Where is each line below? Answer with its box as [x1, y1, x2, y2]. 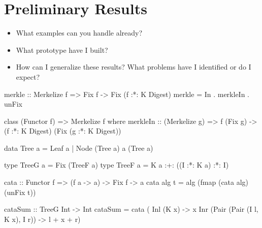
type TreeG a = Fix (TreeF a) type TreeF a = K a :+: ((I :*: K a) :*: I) [4, 159, 229, 170]
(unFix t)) [4, 186, 36, 197]
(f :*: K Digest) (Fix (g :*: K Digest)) [4, 125, 121, 136]
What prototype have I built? [16, 44, 108, 55]
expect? [16, 71, 40, 82]
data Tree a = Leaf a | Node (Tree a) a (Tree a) [4, 142, 153, 153]
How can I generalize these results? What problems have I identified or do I [16, 61, 251, 72]
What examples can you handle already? [16, 27, 143, 38]
